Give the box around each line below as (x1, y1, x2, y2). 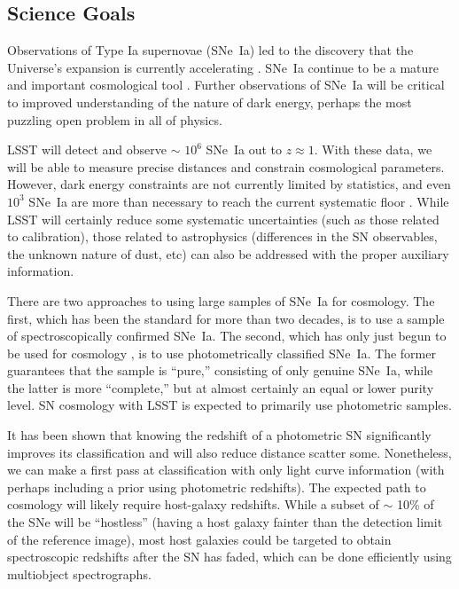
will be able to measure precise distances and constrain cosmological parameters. (7, 157, 445, 176)
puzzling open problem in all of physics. (7, 110, 222, 129)
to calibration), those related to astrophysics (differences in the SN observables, (7, 227, 438, 246)
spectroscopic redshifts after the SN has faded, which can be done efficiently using (7, 547, 452, 566)
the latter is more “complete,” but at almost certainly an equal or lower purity (7, 378, 434, 397)
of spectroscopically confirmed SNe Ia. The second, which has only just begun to (7, 326, 447, 345)
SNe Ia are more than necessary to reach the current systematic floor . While (28, 192, 449, 210)
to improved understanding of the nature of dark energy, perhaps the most (7, 92, 412, 111)
